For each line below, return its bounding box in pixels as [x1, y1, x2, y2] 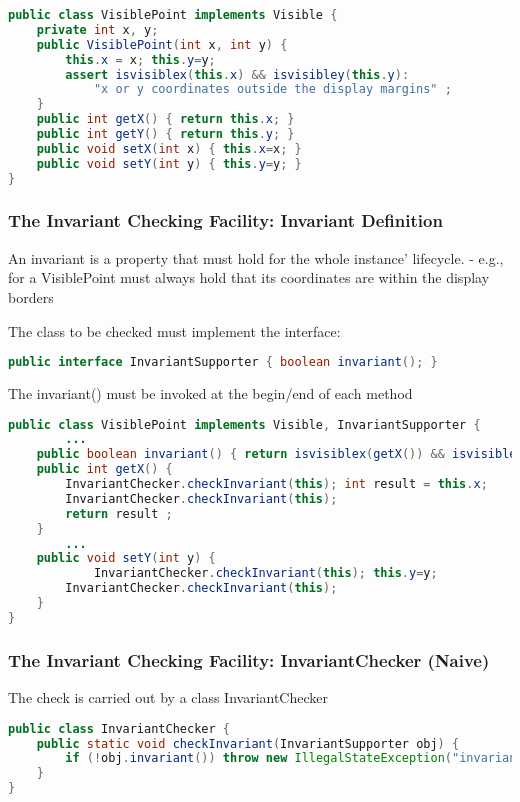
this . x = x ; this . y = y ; [65, 52, 216, 67]
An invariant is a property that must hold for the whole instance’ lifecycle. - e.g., [8, 247, 504, 268]
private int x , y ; [36, 22, 159, 37]
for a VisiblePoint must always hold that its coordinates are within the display [8, 267, 490, 288]
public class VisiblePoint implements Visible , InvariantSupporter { [8, 417, 481, 432]
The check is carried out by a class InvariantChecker [8, 687, 328, 708]
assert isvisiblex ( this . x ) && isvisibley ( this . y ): [65, 67, 410, 82]
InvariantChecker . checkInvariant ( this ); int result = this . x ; [65, 477, 488, 492]
